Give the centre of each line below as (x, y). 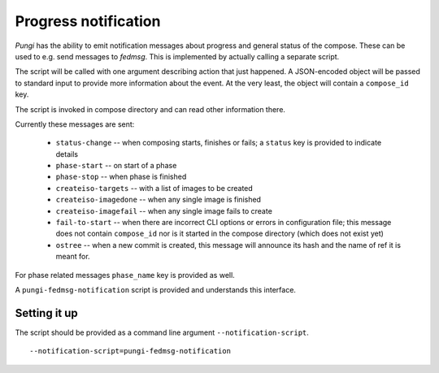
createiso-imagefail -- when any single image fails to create (164, 210)
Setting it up (47, 313)
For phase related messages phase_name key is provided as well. (125, 275)
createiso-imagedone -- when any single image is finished (159, 200)
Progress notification (88, 21)
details (67, 154)
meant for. (73, 257)
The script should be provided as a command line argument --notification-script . (162, 332)
